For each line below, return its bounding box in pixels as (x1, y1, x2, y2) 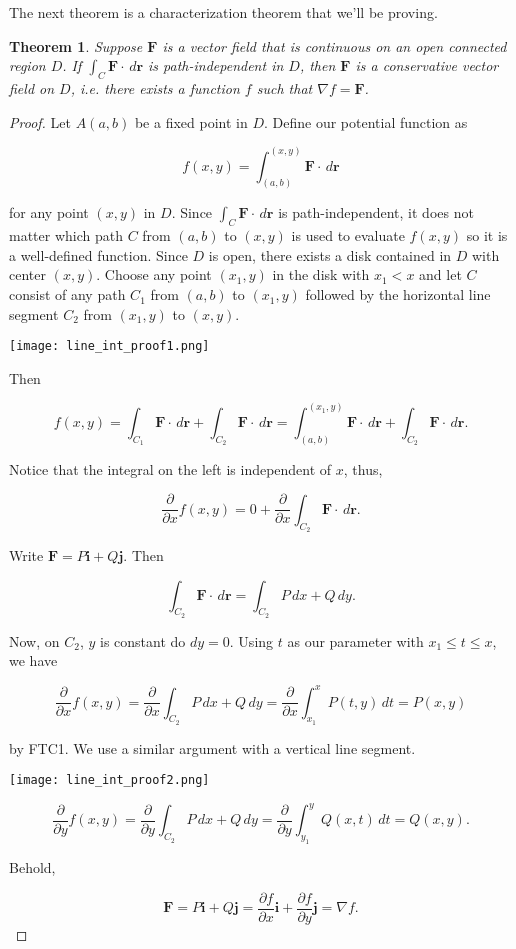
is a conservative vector (355, 55, 499, 76)
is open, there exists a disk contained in (208, 244, 452, 265)
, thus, (343, 458, 383, 479)
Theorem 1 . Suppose (9, 35, 143, 56)
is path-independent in (148, 55, 284, 76)
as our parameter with (287, 630, 424, 651)
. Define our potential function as (263, 111, 468, 132)
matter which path (9, 225, 123, 246)
